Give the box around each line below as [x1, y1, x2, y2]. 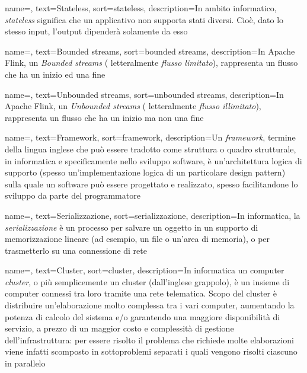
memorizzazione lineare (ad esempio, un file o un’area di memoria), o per [5, 232, 270, 245]
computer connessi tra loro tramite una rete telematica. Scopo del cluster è [5, 287, 277, 299]
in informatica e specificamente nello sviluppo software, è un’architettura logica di [5, 154, 302, 167]
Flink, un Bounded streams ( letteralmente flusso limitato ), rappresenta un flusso [5, 56, 298, 69]
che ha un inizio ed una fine [5, 68, 105, 80]
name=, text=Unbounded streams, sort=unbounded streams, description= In [5, 88, 284, 100]
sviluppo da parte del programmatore [5, 189, 140, 202]
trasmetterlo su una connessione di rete [5, 244, 147, 256]
